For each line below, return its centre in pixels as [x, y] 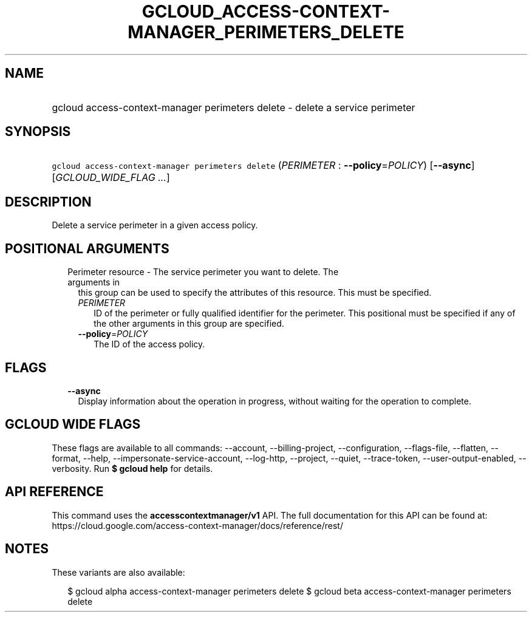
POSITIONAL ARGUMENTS [87, 248]
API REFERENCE [54, 492]
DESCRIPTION [48, 202]
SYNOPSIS [38, 132]
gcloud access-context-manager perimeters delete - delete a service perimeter [234, 107]
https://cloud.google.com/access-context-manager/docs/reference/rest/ [197, 525]
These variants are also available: [118, 572]
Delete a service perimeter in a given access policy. [155, 225]
